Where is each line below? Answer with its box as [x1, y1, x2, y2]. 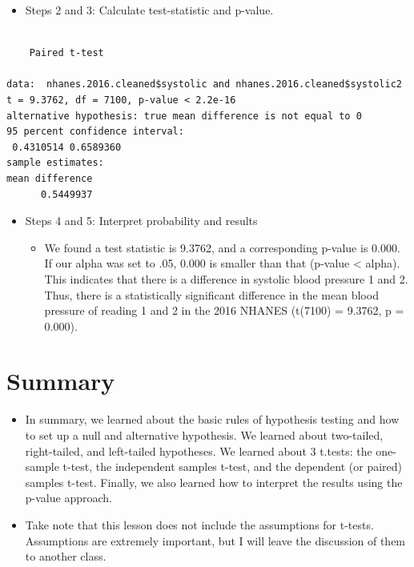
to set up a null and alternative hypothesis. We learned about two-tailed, [25, 427, 384, 443]
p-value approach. [25, 489, 112, 506]
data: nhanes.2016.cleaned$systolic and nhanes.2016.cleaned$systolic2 [6, 78, 402, 90]
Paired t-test [29, 47, 104, 59]
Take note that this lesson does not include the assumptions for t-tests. [25, 516, 374, 533]
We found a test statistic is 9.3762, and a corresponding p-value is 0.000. [44, 239, 400, 255]
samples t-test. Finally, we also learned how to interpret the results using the [25, 473, 403, 490]
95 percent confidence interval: [6, 126, 184, 138]
